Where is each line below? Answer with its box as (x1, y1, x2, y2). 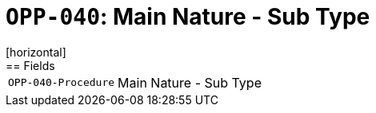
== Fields (6, 58, 55, 72)
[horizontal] (6, 45, 66, 59)
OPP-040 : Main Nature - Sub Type (6, 3, 370, 30)
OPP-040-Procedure (8, 76, 115, 89)
